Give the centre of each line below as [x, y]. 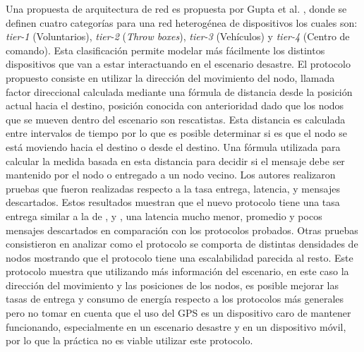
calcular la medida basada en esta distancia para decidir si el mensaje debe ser [175, 160]
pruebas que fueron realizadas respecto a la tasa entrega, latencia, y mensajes [173, 188]
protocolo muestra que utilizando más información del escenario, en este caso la [177, 271]
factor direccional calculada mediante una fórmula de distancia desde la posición [179, 91]
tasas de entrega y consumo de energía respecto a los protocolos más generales [175, 299]
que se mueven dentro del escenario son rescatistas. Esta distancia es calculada [176, 119]
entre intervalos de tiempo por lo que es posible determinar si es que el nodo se [176, 133]
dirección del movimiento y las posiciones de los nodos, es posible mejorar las [172, 285]
